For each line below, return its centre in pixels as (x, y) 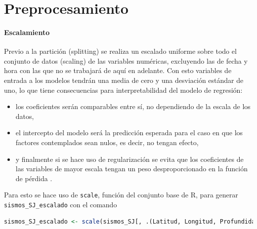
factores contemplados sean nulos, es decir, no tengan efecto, (107, 142)
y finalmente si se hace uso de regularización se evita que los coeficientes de (129, 159)
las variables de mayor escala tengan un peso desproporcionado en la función (131, 169)
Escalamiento (27, 32)
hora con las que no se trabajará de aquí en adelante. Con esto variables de (118, 70)
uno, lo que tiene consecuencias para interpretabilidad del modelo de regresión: (123, 90)
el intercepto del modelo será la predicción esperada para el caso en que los (129, 133)
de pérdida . (34, 178)
